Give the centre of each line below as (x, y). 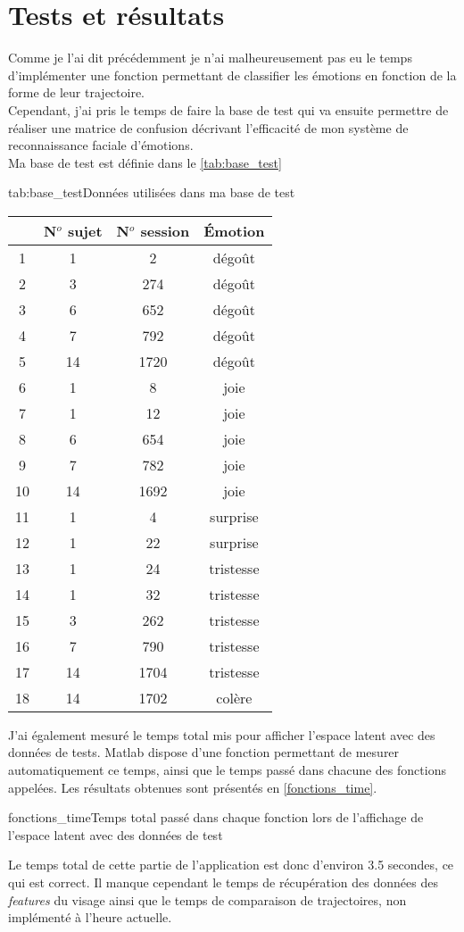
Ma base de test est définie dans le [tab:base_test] (145, 162)
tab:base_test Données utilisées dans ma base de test (152, 192)
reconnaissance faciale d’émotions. (101, 145)
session (165, 230)
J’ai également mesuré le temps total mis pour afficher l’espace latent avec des (222, 734)
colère (234, 697)
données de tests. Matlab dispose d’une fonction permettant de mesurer (204, 752)
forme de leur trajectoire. (76, 92)
